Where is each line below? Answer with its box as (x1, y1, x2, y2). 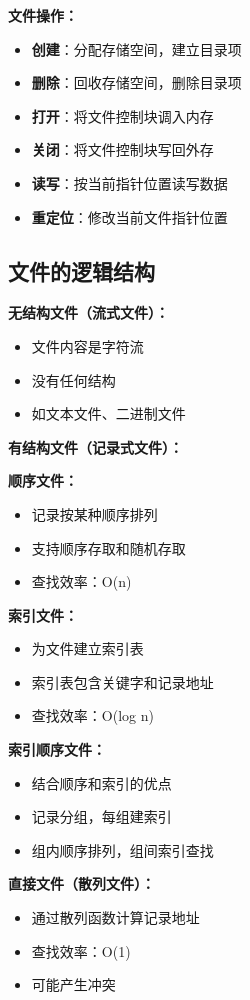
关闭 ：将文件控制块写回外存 (31, 139, 214, 160)
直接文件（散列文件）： (8, 873, 155, 894)
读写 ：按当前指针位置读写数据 (31, 172, 228, 193)
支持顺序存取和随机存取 (31, 537, 186, 558)
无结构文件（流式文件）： (8, 302, 169, 323)
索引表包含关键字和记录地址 (31, 671, 214, 692)
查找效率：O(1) (31, 940, 131, 961)
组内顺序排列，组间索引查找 (31, 839, 214, 860)
